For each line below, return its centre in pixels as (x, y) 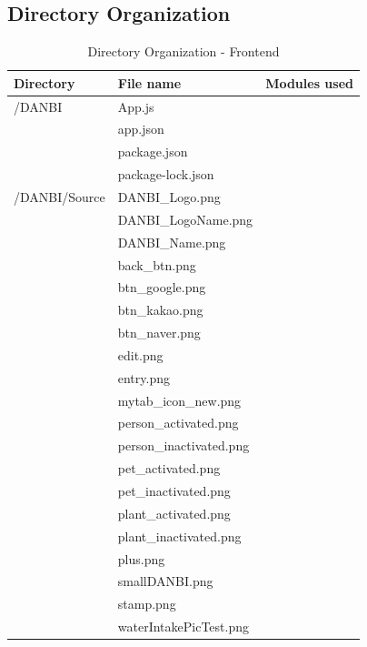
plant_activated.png (174, 513)
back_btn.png (157, 264)
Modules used (309, 82)
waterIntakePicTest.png (183, 627)
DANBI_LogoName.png (185, 219)
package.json (153, 152)
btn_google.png (162, 287)
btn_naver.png (159, 333)
